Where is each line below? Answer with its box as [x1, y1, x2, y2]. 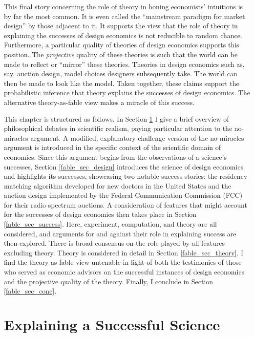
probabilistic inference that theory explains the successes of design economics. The [4, 87, 250, 98]
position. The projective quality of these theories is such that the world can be [4, 49, 238, 59]
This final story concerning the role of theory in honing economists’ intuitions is [4, 1, 243, 11]
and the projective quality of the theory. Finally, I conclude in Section [4, 276, 213, 286]
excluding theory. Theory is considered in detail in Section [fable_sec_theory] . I [4, 247, 244, 257]
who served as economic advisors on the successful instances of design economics [4, 267, 244, 277]
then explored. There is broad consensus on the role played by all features [4, 238, 225, 248]
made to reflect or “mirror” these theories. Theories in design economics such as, [4, 59, 245, 69]
